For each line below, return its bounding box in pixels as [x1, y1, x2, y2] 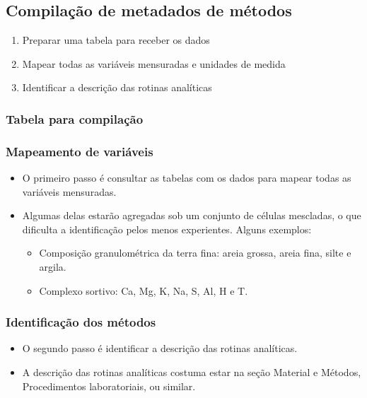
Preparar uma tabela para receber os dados [22, 33, 210, 47]
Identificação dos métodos [6, 313, 156, 331]
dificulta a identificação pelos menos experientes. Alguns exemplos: [22, 221, 312, 236]
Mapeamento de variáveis [6, 142, 153, 160]
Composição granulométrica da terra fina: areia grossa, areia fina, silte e [39, 245, 351, 260]
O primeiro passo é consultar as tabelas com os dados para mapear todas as [22, 170, 351, 185]
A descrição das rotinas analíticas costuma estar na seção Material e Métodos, [22, 365, 361, 380]
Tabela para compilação [6, 110, 144, 127]
